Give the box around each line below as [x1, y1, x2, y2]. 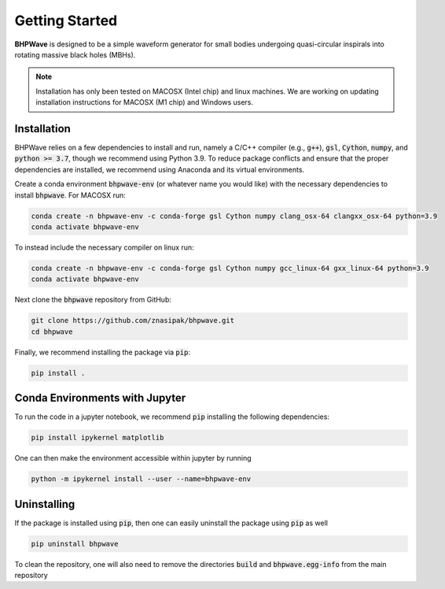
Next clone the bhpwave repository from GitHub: [14, 295, 172, 305]
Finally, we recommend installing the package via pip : [14, 347, 190, 357]
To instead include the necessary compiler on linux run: [14, 243, 194, 252]
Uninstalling [14, 497, 75, 511]
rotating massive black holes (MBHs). [14, 50, 136, 59]
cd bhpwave [31, 327, 73, 336]
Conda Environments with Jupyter [14, 391, 186, 405]
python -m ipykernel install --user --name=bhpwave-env [31, 475, 252, 483]
